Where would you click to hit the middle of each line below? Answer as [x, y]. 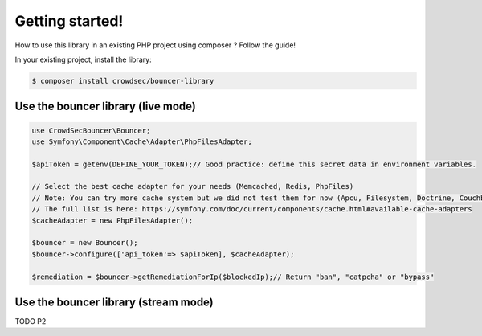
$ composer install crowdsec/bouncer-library [123, 81]
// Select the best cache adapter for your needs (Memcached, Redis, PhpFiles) [193, 186]
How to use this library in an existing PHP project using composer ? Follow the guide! [155, 45]
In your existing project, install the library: [83, 59]
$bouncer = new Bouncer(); [85, 243]
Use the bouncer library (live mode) [105, 107]
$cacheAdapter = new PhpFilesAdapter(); [112, 220]
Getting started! [69, 21]
